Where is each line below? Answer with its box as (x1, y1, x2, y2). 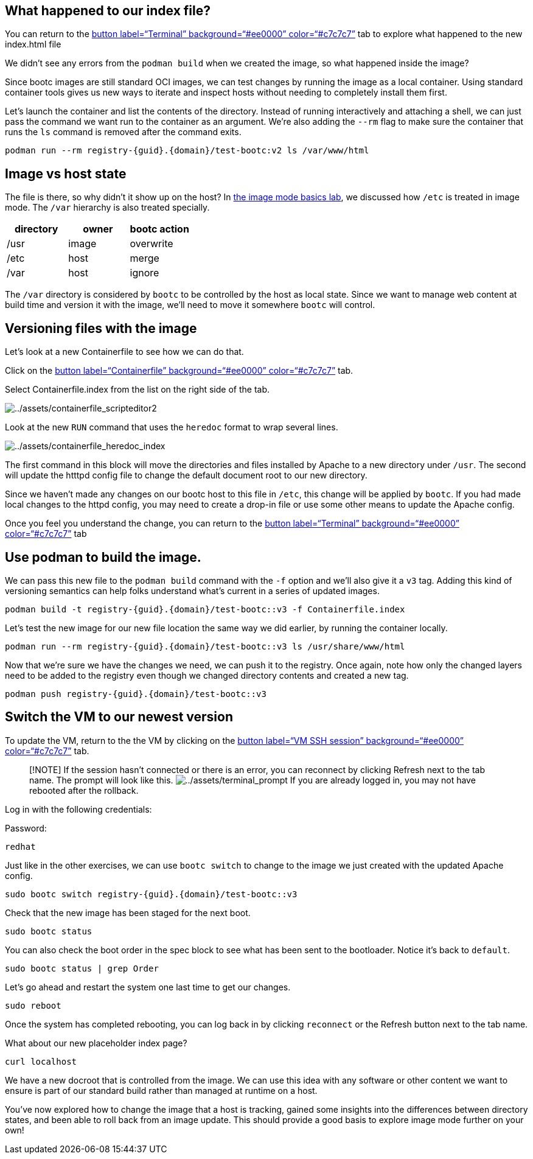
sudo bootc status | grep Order (5, 963, 159, 973)
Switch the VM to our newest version (5, 709, 233, 725)
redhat (5, 841, 36, 852)
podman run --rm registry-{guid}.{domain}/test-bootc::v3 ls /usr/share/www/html (5, 641, 405, 651)
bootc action (130, 223, 189, 236)
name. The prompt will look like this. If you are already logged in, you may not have (29, 774, 476, 785)
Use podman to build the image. (5, 549, 201, 565)
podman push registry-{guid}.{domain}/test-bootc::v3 (5, 688, 266, 699)
